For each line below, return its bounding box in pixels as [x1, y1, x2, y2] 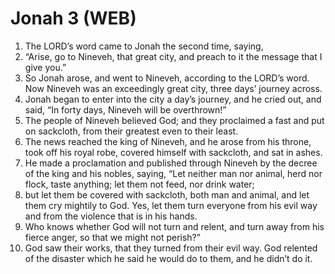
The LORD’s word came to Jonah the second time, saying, [24, 40, 264, 52]
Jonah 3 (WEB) [10, 7, 137, 30]
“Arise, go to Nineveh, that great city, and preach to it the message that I [24, 50, 323, 62]
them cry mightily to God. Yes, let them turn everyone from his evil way [24, 199, 318, 211]
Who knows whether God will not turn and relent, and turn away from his [24, 220, 325, 232]
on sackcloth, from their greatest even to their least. [24, 125, 239, 137]
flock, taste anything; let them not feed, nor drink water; [24, 178, 255, 190]
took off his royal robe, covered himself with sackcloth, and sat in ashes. [24, 146, 323, 158]
